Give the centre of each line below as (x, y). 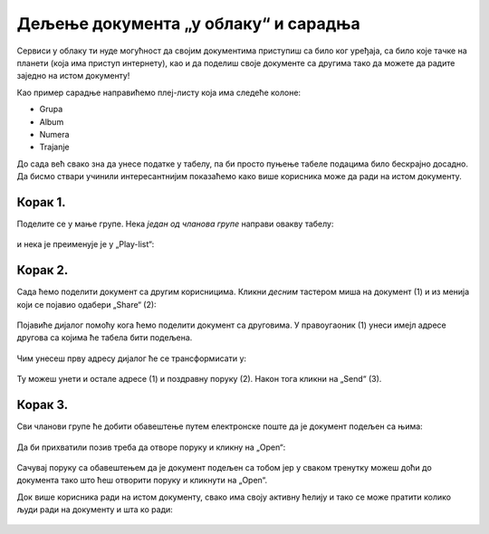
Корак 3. (43, 405)
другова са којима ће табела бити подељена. (105, 338)
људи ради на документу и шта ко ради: (95, 510)
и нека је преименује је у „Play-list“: (86, 244)
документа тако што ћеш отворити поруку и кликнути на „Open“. (142, 481)
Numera (54, 134)
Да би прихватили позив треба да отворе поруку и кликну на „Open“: (151, 447)
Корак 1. (42, 202)
